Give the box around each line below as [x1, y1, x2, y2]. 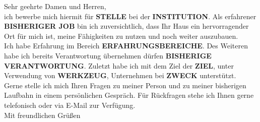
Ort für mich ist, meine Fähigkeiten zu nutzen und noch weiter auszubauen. [4, 30, 238, 41]
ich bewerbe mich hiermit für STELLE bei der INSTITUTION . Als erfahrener [4, 11, 256, 21]
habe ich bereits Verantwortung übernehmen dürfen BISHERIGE [4, 50, 212, 60]
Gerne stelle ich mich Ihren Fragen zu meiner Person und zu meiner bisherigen [4, 80, 246, 90]
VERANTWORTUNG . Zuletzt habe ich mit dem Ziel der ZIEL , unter [4, 60, 234, 71]
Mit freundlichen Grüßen [4, 109, 81, 120]
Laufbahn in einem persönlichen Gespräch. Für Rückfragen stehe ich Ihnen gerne [4, 90, 254, 100]
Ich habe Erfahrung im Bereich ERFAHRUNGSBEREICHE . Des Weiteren [4, 40, 248, 51]
